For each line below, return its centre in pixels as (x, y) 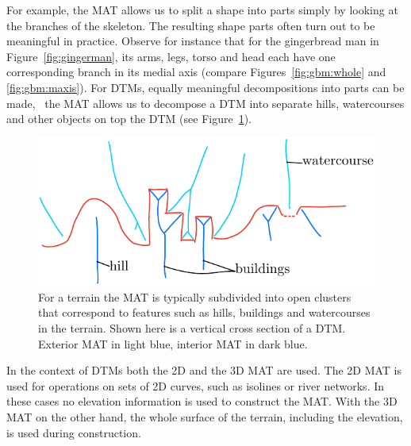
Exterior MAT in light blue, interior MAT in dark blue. (173, 343)
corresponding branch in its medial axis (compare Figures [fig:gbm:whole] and (196, 72)
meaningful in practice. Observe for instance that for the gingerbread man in (193, 41)
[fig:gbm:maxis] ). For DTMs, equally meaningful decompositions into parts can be (205, 87)
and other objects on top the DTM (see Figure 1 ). (129, 119)
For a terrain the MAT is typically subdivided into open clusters (195, 296)
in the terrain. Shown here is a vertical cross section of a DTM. (192, 328)
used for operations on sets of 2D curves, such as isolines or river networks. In (196, 385)
